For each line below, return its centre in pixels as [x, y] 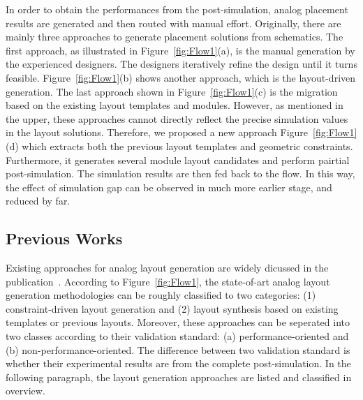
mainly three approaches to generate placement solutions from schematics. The [175, 37]
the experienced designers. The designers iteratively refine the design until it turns [181, 64]
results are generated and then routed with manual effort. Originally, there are [173, 23]
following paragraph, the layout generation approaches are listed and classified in [179, 377]
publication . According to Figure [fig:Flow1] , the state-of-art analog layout [168, 281]
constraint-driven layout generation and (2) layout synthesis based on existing [172, 308]
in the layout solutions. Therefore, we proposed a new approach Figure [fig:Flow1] [181, 132]
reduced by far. [38, 201]
